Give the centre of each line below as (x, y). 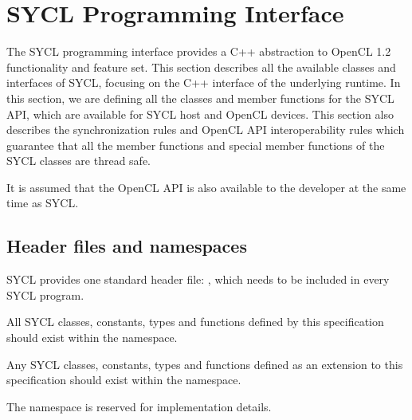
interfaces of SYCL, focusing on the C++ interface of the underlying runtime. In (204, 82)
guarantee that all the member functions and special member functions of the (196, 145)
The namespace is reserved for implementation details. (139, 406)
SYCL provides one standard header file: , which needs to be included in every (198, 279)
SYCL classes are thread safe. (78, 161)
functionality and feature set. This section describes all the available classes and (201, 67)
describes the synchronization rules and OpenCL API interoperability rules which (206, 130)
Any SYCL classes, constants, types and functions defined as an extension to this (205, 364)
